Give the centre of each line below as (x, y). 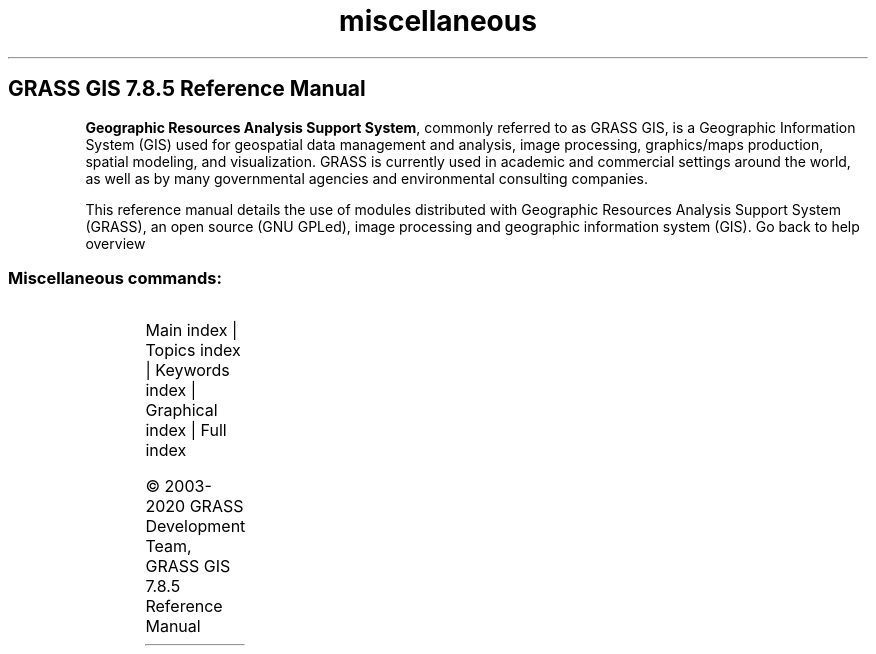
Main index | (191, 330)
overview (115, 243)
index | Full (186, 430)
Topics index (193, 350)
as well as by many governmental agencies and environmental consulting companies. (367, 178)
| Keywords (187, 370)
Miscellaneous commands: (115, 277)
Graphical (181, 410)
